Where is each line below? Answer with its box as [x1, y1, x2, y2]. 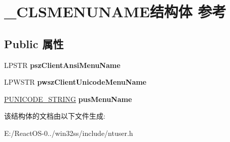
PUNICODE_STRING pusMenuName [4, 93, 132, 104]
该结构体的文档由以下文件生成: [4, 111, 105, 121]
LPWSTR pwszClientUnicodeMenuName [4, 77, 146, 87]
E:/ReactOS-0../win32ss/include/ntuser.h [4, 127, 133, 138]
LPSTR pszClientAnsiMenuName [4, 59, 121, 70]
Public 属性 [4, 35, 64, 51]
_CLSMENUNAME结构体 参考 [4, 1, 226, 22]
